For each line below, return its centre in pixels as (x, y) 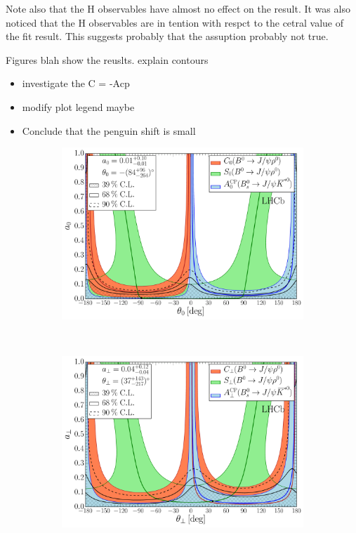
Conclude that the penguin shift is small (109, 130)
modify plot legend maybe (78, 106)
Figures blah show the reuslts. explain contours (107, 59)
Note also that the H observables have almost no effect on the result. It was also (178, 8)
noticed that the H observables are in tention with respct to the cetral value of (175, 22)
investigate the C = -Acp (76, 83)
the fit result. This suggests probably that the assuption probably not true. (167, 36)
